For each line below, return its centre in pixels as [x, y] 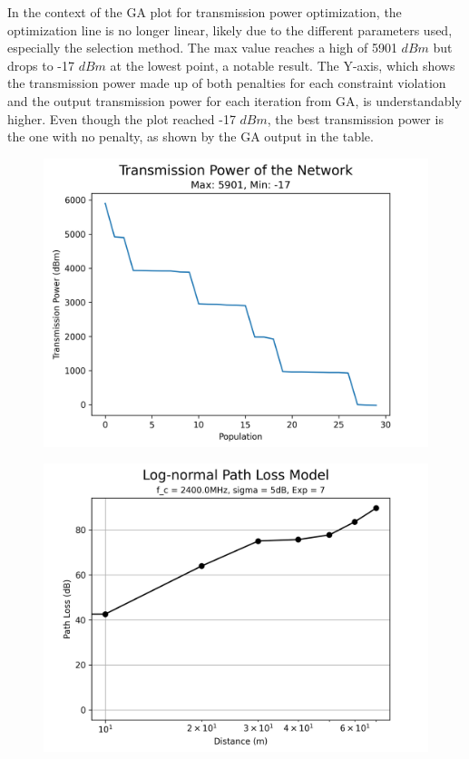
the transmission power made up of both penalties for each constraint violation [227, 83]
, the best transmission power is [355, 118]
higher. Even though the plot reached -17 [122, 118]
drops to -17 [41, 65]
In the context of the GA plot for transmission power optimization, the [205, 12]
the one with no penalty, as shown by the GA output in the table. [191, 136]
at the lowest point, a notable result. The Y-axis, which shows [283, 65]
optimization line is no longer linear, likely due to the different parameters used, [230, 29]
